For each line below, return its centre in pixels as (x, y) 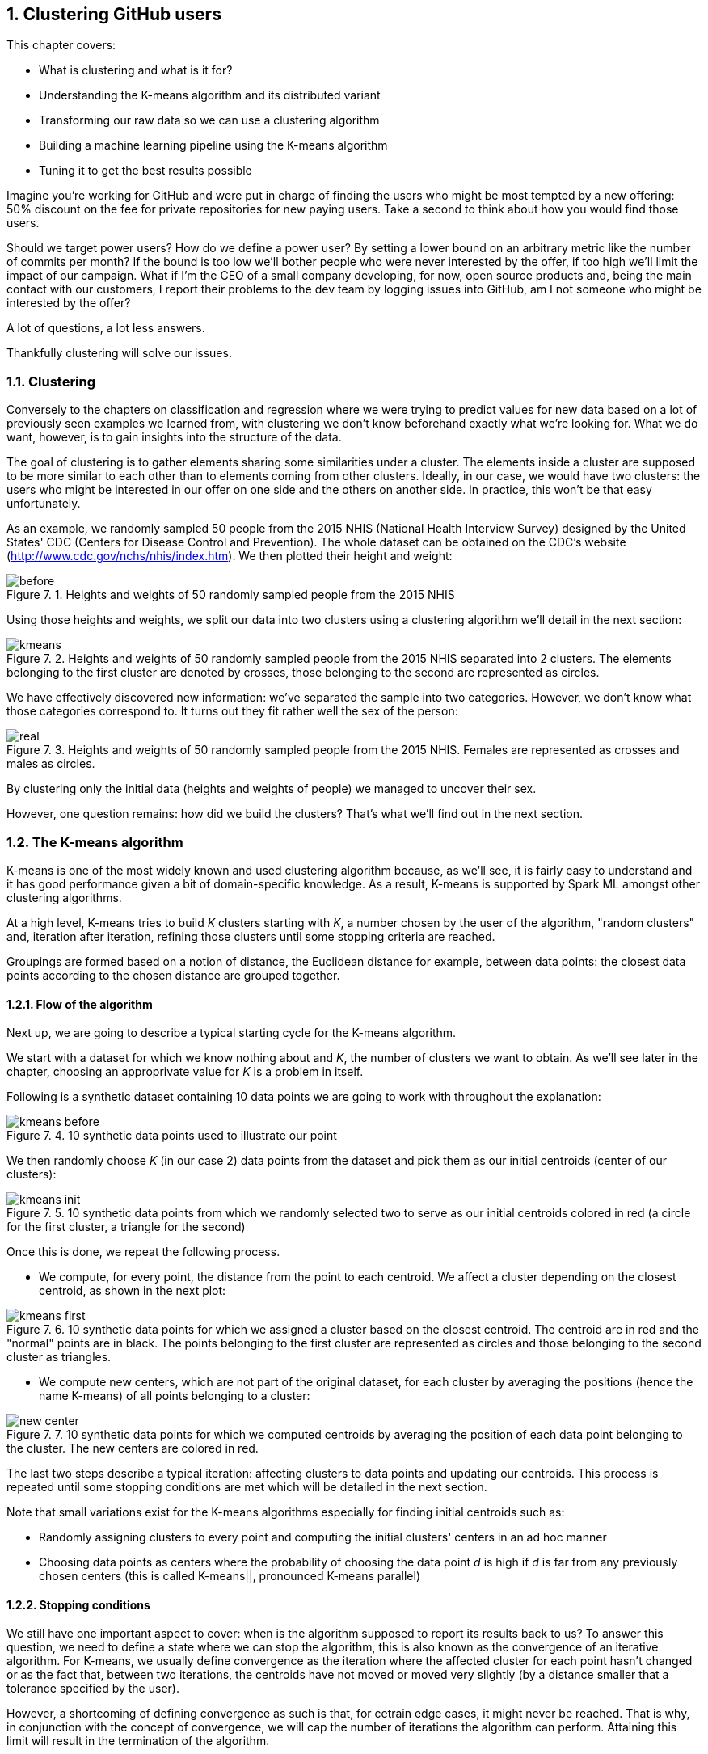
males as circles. (51, 764)
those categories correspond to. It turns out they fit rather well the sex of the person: (232, 711)
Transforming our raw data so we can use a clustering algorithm (209, 120)
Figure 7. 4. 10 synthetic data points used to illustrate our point (172, 1136)
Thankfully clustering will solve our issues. (119, 353)
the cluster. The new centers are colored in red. (133, 1448)
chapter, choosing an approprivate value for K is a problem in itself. (185, 1072)
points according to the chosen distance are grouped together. (173, 975)
